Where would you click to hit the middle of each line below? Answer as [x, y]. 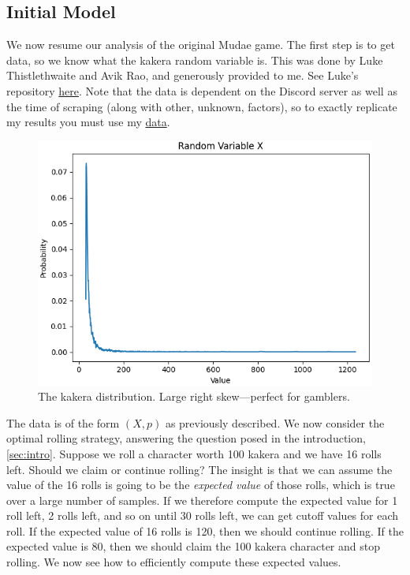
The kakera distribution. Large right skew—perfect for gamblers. [194, 396]
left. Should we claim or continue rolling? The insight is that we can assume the [199, 469]
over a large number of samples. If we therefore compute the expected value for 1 [202, 500]
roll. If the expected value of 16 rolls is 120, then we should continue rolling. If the [205, 530]
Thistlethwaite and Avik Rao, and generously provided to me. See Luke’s [183, 75]
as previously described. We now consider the [275, 422]
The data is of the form [63, 422]
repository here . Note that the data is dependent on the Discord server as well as [202, 90]
